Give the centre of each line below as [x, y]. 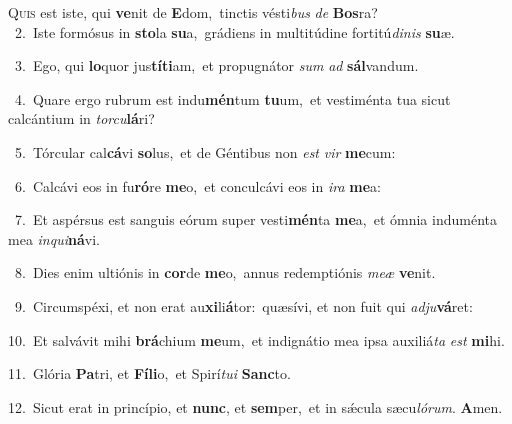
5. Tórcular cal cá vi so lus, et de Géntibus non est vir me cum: [205, 151]
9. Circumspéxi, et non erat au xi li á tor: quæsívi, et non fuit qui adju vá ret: [243, 305]
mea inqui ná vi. [54, 238]
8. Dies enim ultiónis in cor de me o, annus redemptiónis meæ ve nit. [225, 272]
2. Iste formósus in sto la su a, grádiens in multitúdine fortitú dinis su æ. [234, 31]
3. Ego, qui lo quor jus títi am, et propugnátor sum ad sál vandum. [216, 65]
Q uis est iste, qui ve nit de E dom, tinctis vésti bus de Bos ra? [193, 12]
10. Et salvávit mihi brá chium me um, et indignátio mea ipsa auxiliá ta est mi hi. [256, 339]
